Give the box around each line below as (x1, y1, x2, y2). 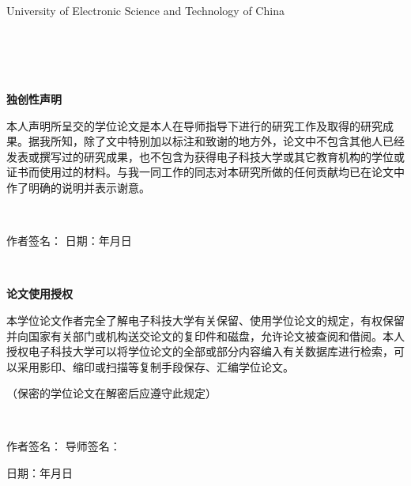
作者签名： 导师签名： (6, 438, 121, 454)
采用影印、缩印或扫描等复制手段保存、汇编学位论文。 (17, 358, 294, 375)
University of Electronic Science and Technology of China (6, 2, 285, 18)
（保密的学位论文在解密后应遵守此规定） (6, 385, 217, 401)
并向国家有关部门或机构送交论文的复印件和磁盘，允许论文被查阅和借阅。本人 (6, 327, 405, 344)
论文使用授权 (6, 285, 73, 302)
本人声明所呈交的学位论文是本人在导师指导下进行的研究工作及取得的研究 (6, 117, 383, 134)
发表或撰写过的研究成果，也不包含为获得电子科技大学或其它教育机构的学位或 (6, 148, 405, 164)
